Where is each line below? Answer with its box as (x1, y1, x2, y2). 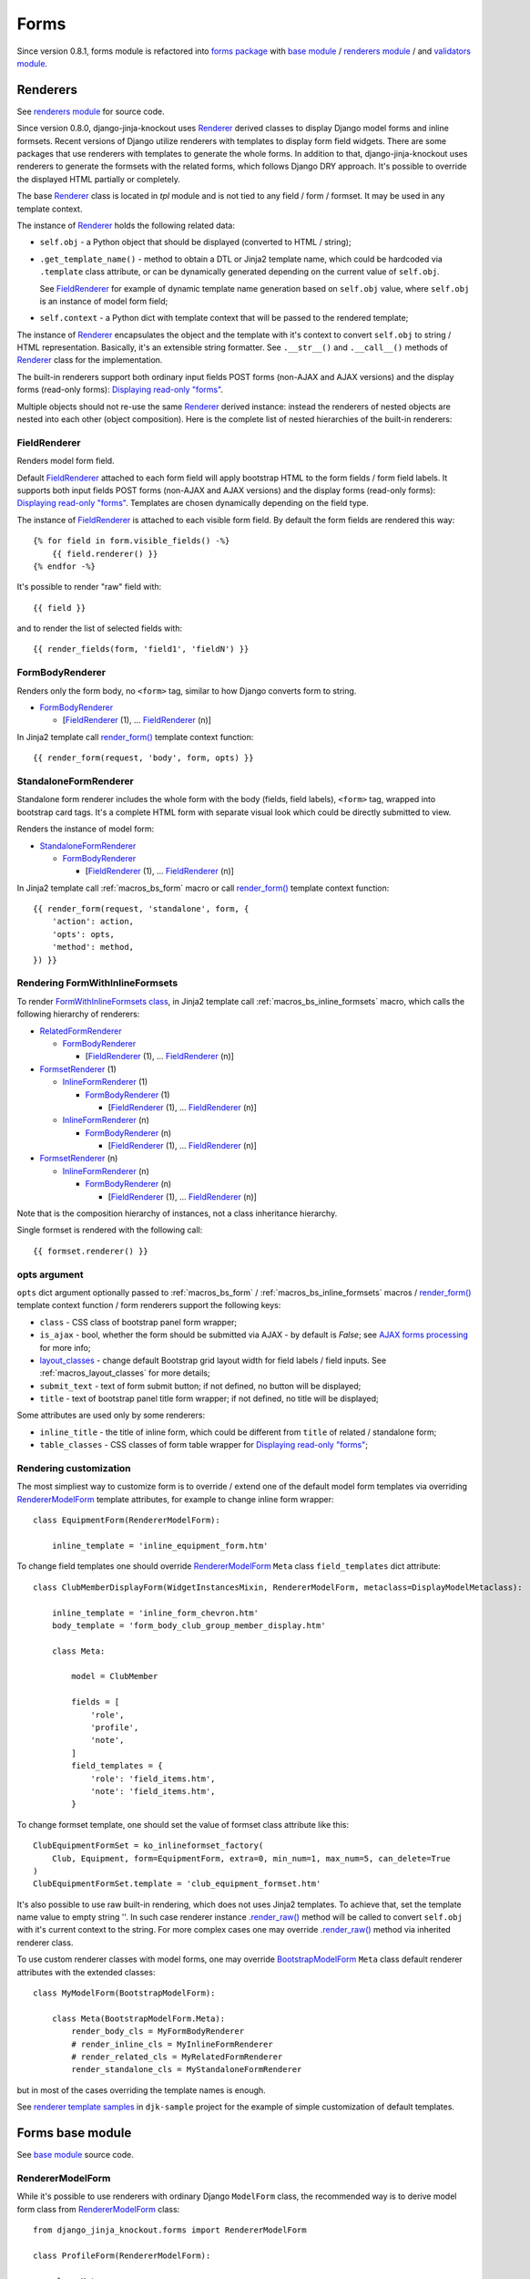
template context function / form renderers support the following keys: (16, 1300, 281, 1311)
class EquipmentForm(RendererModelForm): (33, 1515, 220, 1526)
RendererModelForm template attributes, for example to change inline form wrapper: (16, 1493, 334, 1504)
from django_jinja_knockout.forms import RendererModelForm (33, 2225, 307, 2235)
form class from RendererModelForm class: (16, 2203, 180, 2214)
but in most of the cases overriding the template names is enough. (16, 2084, 266, 2096)
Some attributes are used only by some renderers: (16, 1409, 205, 1421)
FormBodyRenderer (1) (85, 1089, 170, 1100)
